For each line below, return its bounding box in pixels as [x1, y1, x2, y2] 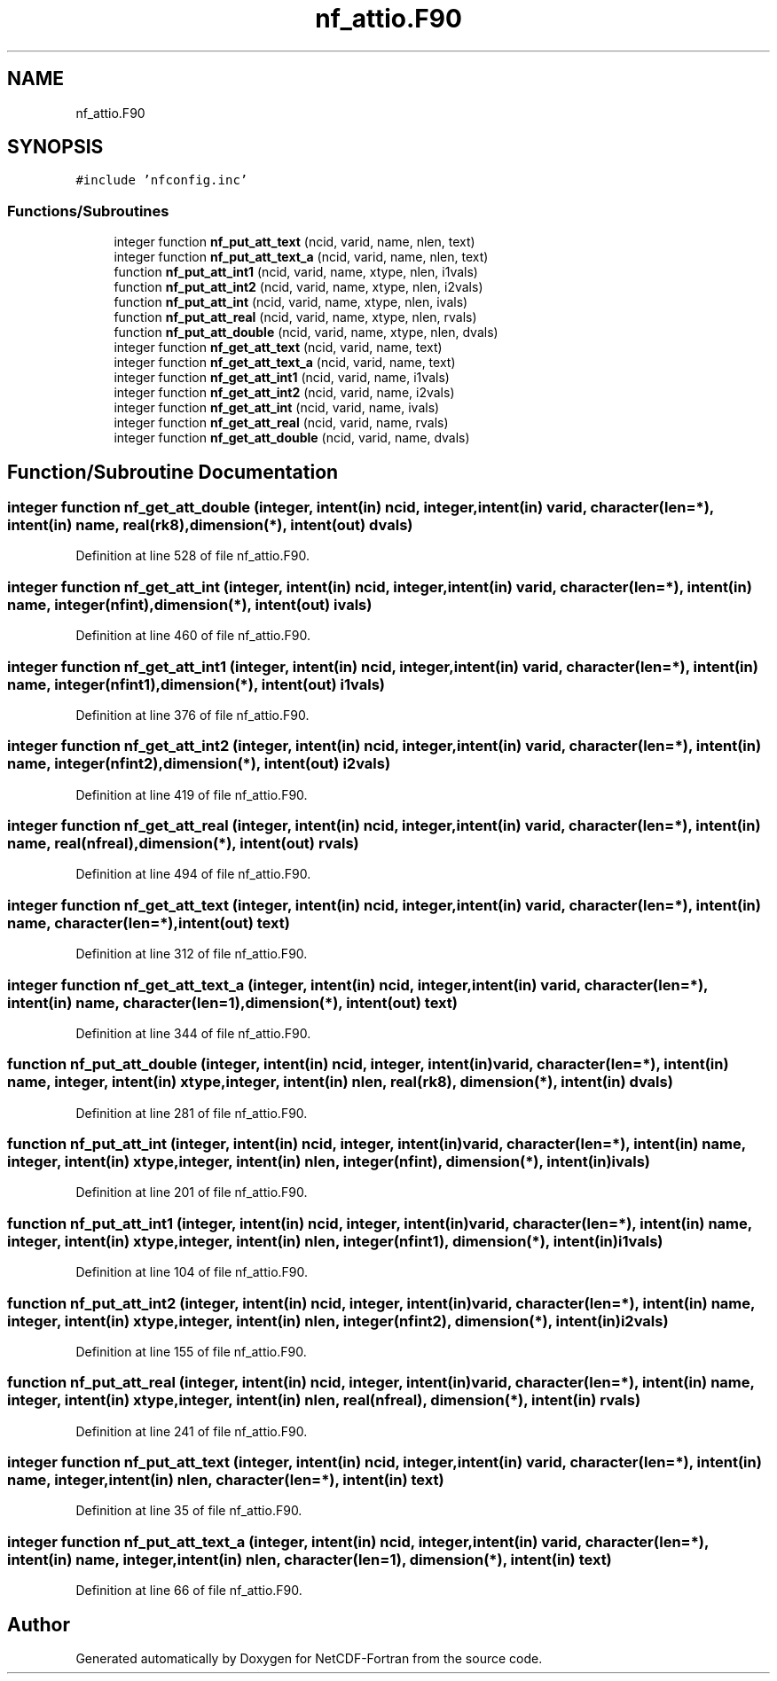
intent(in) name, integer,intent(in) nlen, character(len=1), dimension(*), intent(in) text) [7, 1550, 612, 1568]
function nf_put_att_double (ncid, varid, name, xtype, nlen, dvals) [114, 324, 498, 340]
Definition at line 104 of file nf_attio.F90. [75, 1264, 309, 1280]
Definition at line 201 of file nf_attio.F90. [75, 1185, 308, 1200]
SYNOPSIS [7, 136, 104, 159]
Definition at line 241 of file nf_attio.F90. [75, 1423, 308, 1439]
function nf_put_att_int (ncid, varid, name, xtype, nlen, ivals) [114, 294, 468, 310]
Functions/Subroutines [7, 201, 169, 220]
